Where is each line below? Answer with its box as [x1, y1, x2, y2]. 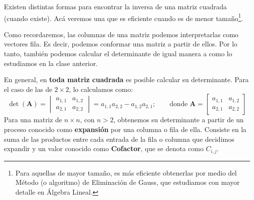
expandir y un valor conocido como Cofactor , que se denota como [4, 143, 204, 154]
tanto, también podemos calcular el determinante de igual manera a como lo [4, 48, 233, 59]
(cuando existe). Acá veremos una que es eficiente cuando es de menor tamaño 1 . [4, 11, 243, 23]
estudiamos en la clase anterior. [4, 58, 98, 68]
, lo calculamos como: [69, 84, 133, 94]
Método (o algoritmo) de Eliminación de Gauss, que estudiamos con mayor [15, 177, 240, 187]
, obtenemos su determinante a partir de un [113, 114, 244, 125]
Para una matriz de [4, 114, 62, 125]
